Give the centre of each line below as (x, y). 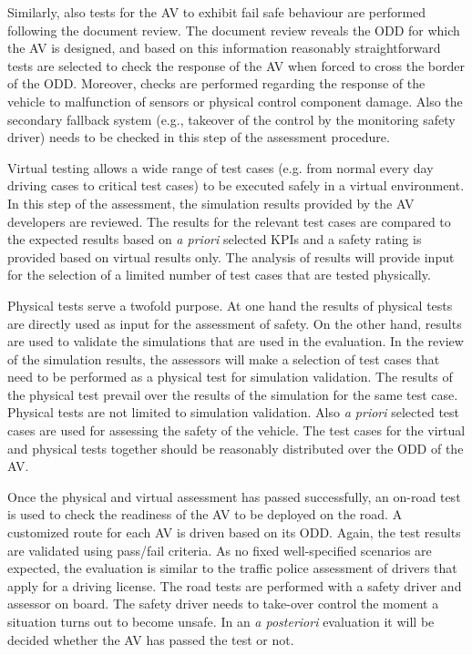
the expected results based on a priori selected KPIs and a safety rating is (215, 239)
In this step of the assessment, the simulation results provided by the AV (211, 203)
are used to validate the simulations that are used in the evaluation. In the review (236, 341)
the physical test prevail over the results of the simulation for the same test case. (233, 394)
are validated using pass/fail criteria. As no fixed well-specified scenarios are (220, 550)
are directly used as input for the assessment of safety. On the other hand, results (235, 323)
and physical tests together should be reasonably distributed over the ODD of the (236, 448)
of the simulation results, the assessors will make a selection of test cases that (224, 358)
